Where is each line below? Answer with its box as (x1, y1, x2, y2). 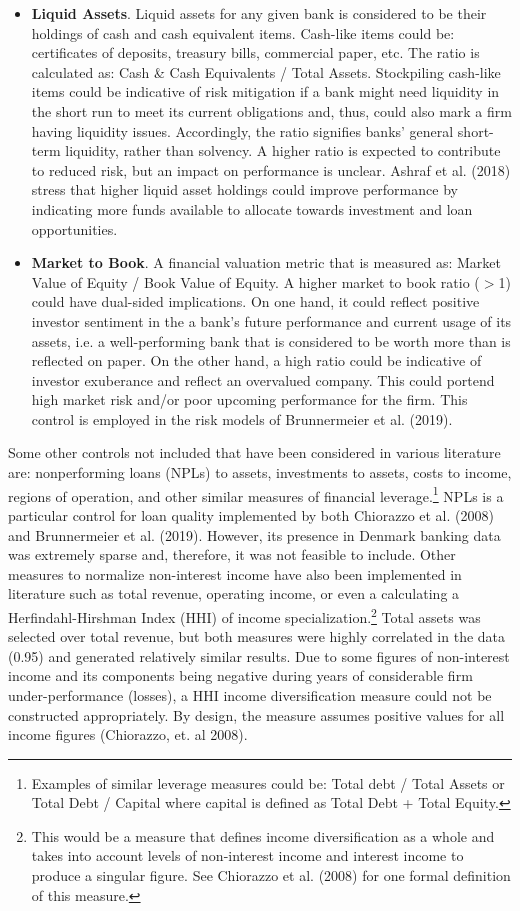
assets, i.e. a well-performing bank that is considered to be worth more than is (31, 330, 511, 351)
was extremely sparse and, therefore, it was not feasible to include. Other (8, 544, 456, 565)
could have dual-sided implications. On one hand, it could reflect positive (31, 291, 480, 312)
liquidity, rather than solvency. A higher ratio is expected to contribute (65, 140, 501, 161)
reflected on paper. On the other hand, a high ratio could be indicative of (31, 350, 482, 371)
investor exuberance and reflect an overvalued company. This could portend (31, 369, 495, 390)
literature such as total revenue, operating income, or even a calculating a (8, 583, 460, 604)
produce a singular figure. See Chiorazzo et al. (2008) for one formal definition (31, 865, 511, 886)
